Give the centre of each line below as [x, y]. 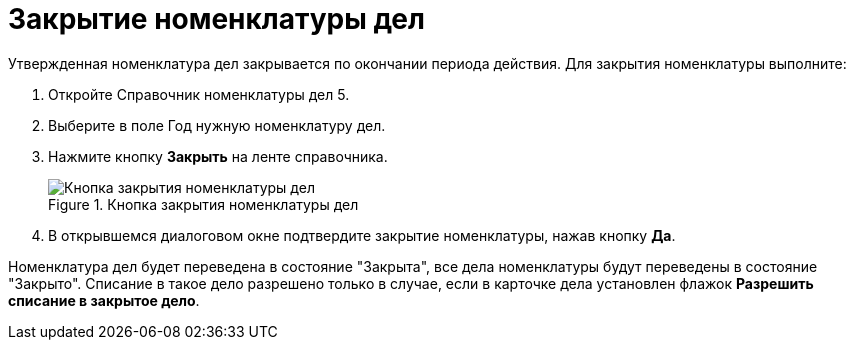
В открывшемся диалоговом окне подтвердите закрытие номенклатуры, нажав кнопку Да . [362, 235]
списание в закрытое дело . [104, 300]
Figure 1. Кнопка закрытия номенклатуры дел [203, 204]
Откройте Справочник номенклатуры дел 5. [199, 94]
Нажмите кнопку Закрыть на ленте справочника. [218, 156]
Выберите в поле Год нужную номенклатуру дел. [217, 125]
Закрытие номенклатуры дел [216, 19]
